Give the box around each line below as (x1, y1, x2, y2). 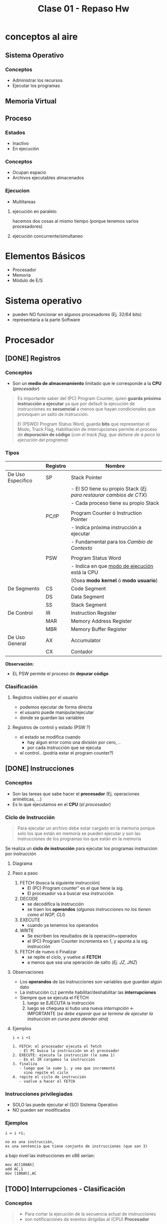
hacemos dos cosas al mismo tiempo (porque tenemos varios (12, 218, 139, 224)
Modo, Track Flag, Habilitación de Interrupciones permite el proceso (17, 426, 158, 432)
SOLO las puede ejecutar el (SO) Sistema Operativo (12, 1102, 118, 1108)
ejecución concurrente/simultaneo (12, 233, 83, 239)
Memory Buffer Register (71, 625, 127, 632)
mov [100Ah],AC (5, 1171, 37, 1176)
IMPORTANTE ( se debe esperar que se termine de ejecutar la (27, 1010, 153, 1016)
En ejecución (12, 145, 39, 151)
